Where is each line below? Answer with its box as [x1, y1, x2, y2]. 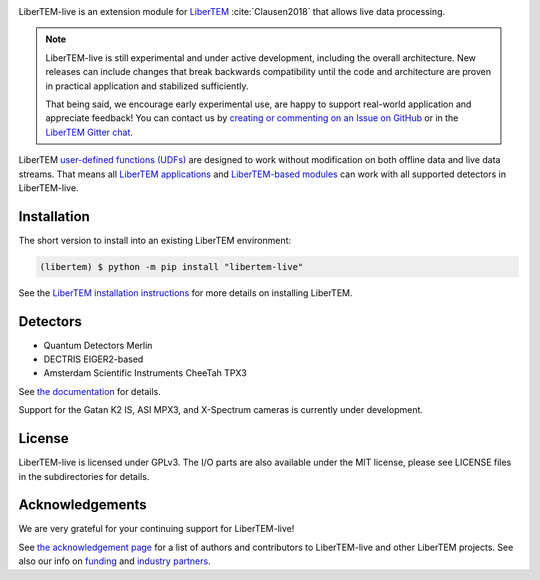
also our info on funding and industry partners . [18, 555, 211, 567]
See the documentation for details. [18, 385, 162, 397]
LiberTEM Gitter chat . [45, 126, 134, 138]
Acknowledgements [18, 496, 147, 514]
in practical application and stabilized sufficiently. [45, 80, 249, 92]
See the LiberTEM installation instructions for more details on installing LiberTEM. [18, 286, 353, 299]
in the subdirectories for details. [18, 470, 150, 482]
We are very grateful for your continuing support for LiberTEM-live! [18, 523, 295, 535]
